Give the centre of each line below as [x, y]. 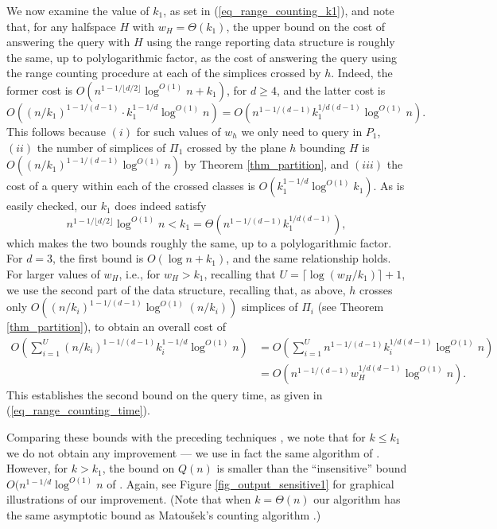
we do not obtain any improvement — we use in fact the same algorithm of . [193, 452]
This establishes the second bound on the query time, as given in [165, 394]
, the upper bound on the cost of [306, 26]
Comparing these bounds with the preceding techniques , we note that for [186, 436]
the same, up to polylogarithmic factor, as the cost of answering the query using [202, 57]
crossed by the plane [237, 147]
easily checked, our [52, 206]
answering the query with [68, 42]
